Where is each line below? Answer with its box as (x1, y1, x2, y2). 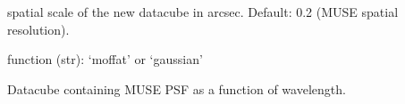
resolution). (7, 20, 70, 38)
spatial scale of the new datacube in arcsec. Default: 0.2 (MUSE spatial (7, 3, 399, 20)
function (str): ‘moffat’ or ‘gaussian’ (7, 50, 203, 68)
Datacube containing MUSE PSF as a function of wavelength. (7, 79, 346, 98)
